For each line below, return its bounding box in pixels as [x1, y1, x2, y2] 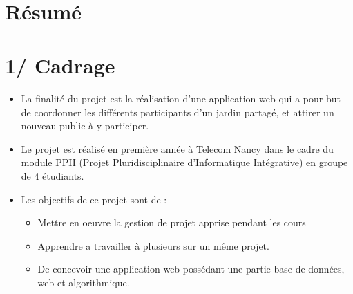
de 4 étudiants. [21, 169, 84, 183]
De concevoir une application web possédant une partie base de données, [37, 261, 345, 276]
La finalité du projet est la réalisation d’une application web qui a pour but [21, 91, 341, 106]
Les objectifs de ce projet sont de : [21, 192, 167, 206]
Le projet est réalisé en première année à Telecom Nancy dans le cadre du [21, 141, 334, 156]
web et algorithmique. [37, 275, 130, 290]
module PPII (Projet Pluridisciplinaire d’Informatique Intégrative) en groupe [21, 155, 348, 169]
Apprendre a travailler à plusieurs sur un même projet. [37, 238, 269, 252]
